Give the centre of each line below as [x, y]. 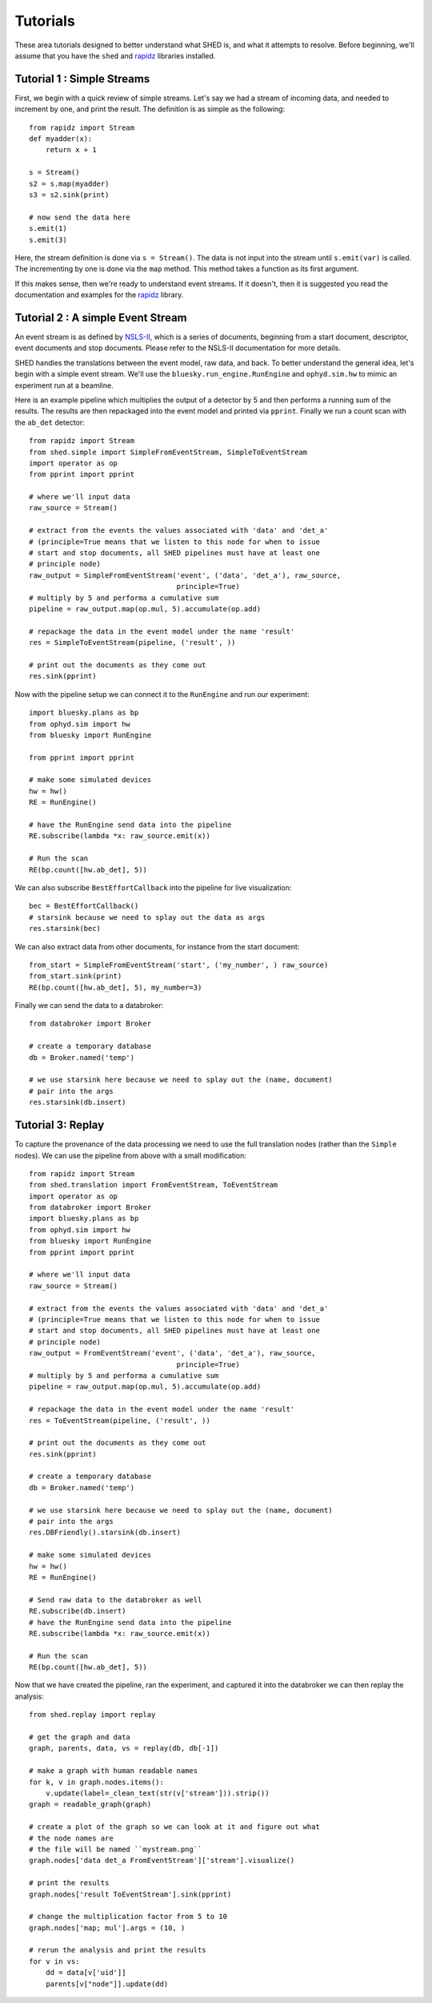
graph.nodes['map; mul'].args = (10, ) [107, 1928]
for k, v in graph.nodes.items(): [96, 1782]
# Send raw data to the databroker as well [116, 1600]
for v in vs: [54, 1961]
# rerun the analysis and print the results [118, 1950]
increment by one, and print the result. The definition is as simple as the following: [150, 109]
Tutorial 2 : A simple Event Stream [101, 318]
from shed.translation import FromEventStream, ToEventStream [154, 1185]
